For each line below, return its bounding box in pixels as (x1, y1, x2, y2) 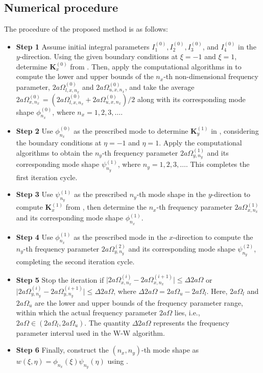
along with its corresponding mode (137, 93, 246, 104)
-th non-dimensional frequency (163, 71, 258, 82)
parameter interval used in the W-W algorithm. (16, 327, 165, 338)
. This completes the (185, 159, 250, 169)
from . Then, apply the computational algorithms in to (70, 61, 242, 71)
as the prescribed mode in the (74, 231, 167, 242)
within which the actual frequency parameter (16, 307, 157, 318)
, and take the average (125, 81, 195, 92)
